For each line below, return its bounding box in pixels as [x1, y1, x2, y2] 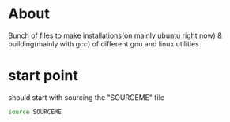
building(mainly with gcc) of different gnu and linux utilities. [8, 39, 202, 48]
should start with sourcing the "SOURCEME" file [8, 92, 164, 102]
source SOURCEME [8, 108, 62, 116]
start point [8, 67, 79, 85]
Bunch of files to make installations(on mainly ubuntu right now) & [8, 31, 223, 40]
